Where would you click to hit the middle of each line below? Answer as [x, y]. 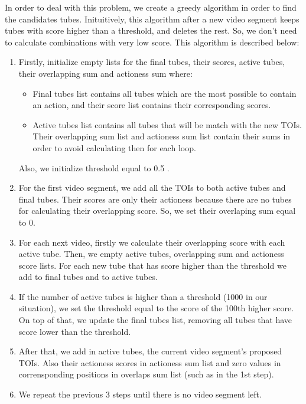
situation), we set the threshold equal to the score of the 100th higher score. [156, 308]
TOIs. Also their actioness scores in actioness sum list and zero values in [150, 362]
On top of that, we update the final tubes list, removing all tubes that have [155, 320]
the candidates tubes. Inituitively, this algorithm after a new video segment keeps [152, 19]
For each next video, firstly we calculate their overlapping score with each [152, 242]
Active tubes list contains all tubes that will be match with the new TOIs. [167, 124]
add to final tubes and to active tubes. [88, 277]
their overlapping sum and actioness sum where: [105, 73]
